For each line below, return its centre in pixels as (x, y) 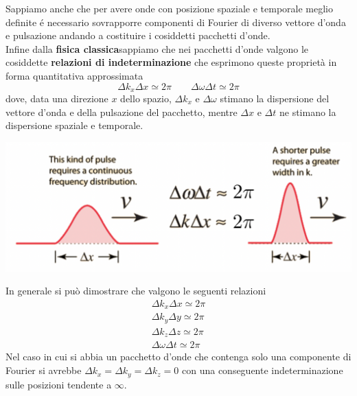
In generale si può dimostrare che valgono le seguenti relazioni (136, 291)
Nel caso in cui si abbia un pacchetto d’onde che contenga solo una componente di (178, 357)
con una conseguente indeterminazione (262, 370)
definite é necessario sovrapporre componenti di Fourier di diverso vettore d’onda (176, 22)
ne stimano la (308, 112)
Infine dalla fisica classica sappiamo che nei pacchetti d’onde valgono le (157, 48)
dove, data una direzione (57, 98)
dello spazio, (146, 98)
